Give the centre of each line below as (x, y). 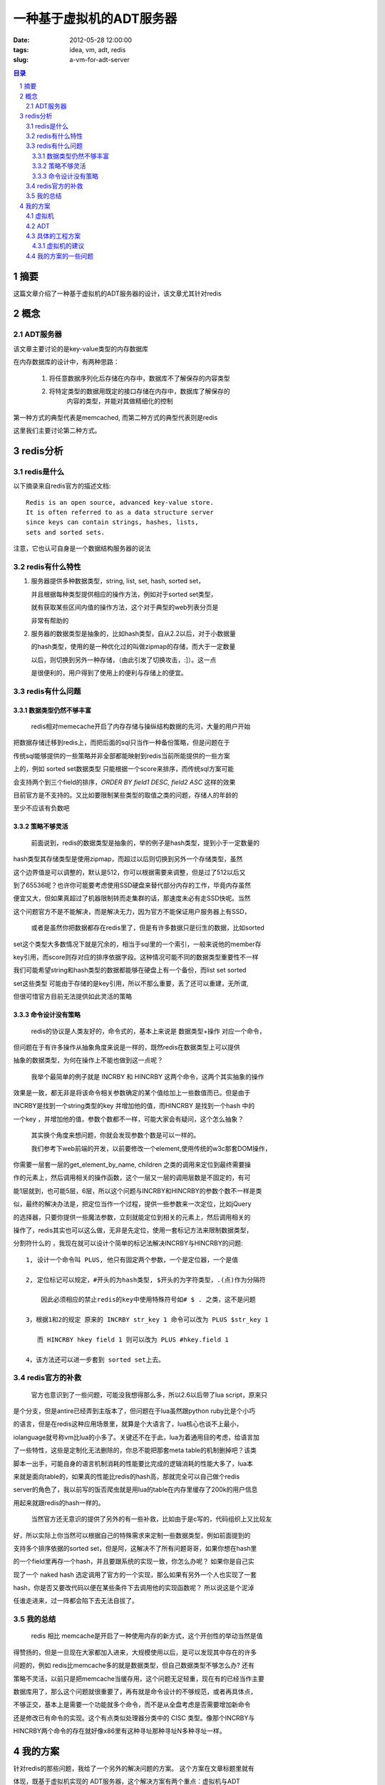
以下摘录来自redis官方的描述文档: (62, 486)
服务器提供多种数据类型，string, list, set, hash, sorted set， (118, 581)
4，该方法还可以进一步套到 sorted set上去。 (96, 1359)
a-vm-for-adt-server (99, 60)
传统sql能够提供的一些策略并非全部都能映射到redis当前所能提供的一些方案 (122, 755)
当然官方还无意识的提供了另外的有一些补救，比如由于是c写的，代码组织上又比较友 (152, 1519)
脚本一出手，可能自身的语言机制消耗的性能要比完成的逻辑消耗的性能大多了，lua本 (133, 1463)
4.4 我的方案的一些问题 (60, 256)
